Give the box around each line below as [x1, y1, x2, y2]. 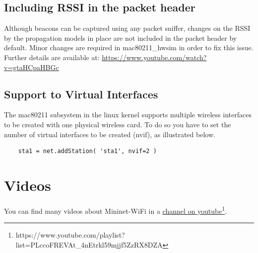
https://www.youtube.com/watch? [102, 52, 207, 62]
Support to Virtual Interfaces [4, 86, 158, 101]
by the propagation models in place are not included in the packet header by [4, 32, 237, 43]
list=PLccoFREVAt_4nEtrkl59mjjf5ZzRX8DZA [15, 239, 163, 250]
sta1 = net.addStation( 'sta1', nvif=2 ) [18, 148, 157, 155]
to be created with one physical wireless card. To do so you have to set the [4, 119, 231, 129]
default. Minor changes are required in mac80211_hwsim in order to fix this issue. [4, 42, 254, 53]
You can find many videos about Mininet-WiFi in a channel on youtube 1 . [4, 204, 227, 216]
